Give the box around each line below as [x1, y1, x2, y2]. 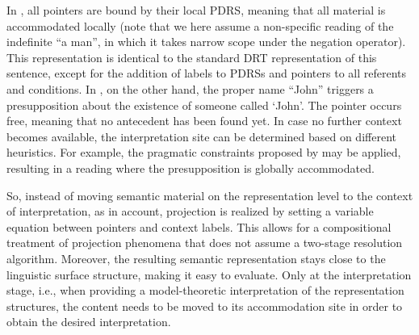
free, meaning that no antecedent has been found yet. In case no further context [6, 112, 402, 129]
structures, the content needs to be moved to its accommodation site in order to [6, 297, 403, 314]
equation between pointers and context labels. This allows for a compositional [6, 218, 392, 235]
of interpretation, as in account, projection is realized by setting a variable [6, 203, 374, 220]
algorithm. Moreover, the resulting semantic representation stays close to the [6, 249, 386, 266]
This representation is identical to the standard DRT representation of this [6, 48, 377, 65]
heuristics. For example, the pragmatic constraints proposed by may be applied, [6, 144, 401, 161]
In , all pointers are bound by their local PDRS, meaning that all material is [6, 2, 386, 18]
